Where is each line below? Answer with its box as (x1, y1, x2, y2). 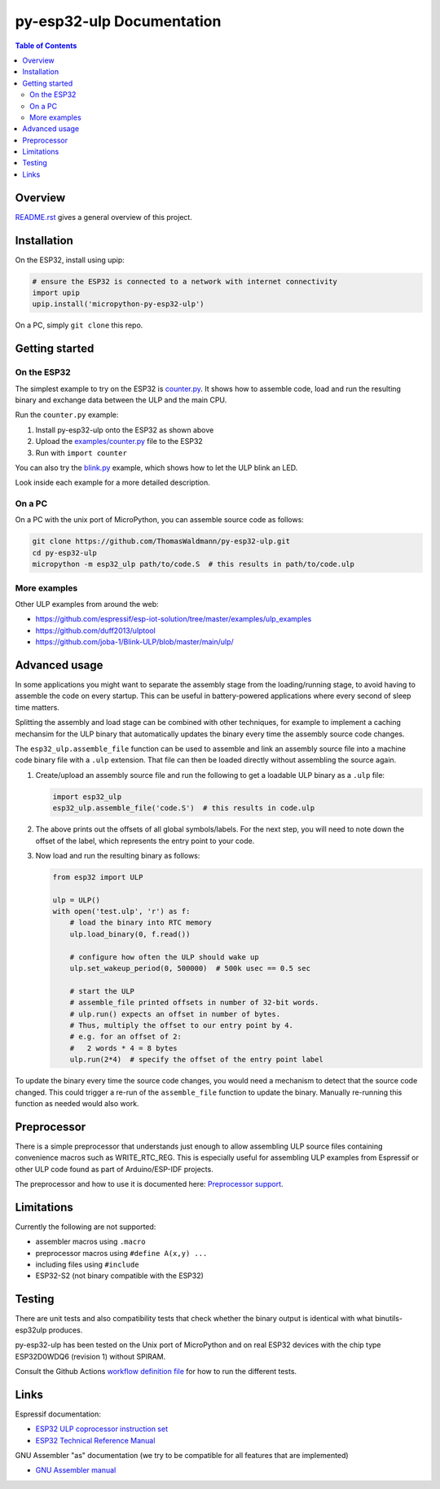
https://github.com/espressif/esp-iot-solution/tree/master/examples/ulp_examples (35, 614, 312, 624)
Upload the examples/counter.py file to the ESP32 (35, 437, 203, 446)
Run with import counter (35, 448, 128, 458)
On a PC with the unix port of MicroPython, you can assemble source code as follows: (15, 515, 305, 525)
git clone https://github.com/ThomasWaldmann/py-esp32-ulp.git (32, 537, 291, 546)
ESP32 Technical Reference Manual (35, 1435, 156, 1445)
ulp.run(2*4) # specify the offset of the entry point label (69, 1055, 323, 1065)
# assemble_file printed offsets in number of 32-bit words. (69, 998, 319, 1008)
